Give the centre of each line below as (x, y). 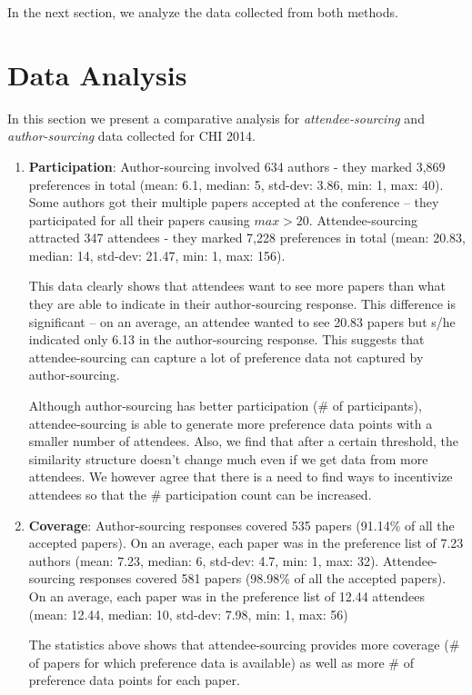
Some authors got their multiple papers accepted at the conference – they (234, 202)
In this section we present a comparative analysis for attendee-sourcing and (216, 118)
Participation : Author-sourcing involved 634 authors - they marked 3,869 (237, 166)
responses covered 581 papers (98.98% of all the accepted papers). (263, 578)
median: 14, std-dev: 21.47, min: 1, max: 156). (157, 255)
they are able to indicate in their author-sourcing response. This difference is (242, 304)
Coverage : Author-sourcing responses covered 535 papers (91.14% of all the (241, 525)
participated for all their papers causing (139, 219)
